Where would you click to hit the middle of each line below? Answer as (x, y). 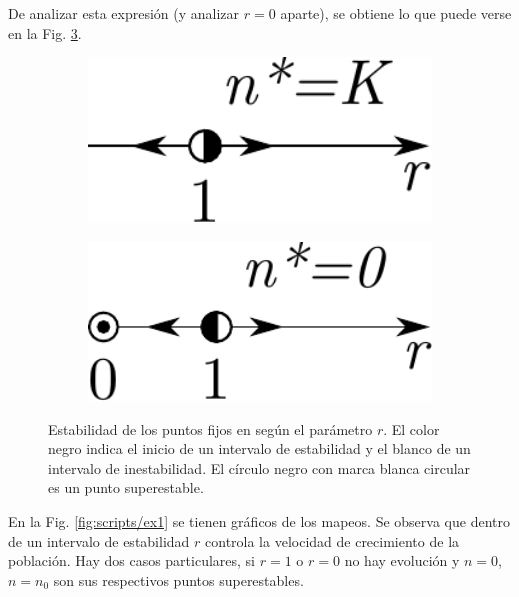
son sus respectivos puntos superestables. (178, 579)
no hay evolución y (402, 560)
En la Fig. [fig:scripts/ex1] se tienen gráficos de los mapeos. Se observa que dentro (259, 521)
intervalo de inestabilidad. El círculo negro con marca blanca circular (259, 467)
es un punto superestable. (126, 487)
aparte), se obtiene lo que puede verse (396, 13)
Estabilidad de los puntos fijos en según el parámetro (210, 428)
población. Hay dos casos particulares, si (132, 560)
